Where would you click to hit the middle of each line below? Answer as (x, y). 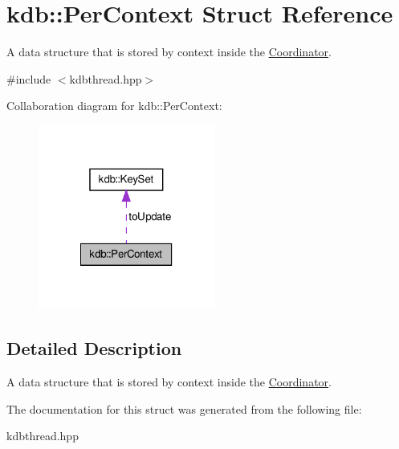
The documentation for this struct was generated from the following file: (184, 408)
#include (29, 78)
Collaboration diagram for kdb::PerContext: (114, 106)
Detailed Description (94, 348)
